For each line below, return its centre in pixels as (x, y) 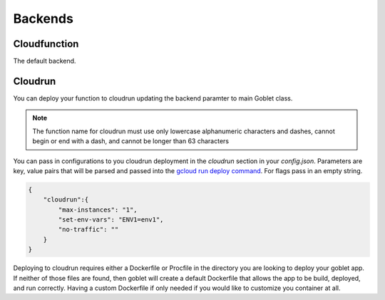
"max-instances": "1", (98, 210)
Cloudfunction (46, 44)
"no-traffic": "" (88, 229)
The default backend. (45, 61)
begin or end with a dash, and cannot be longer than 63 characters (131, 141)
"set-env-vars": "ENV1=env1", (111, 220)
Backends (43, 19)
